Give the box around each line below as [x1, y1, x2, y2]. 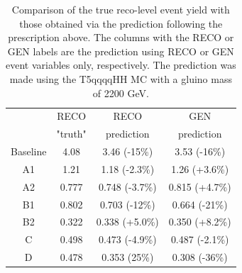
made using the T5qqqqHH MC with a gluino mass [9, 71, 232, 86]
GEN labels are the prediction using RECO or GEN [7, 43, 234, 58]
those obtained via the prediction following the [19, 16, 223, 30]
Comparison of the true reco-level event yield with [11, 2, 230, 16]
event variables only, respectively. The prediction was [6, 57, 236, 72]
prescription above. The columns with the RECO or [8, 30, 234, 45]
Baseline [11, 144, 47, 159]
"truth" [56, 126, 87, 141]
